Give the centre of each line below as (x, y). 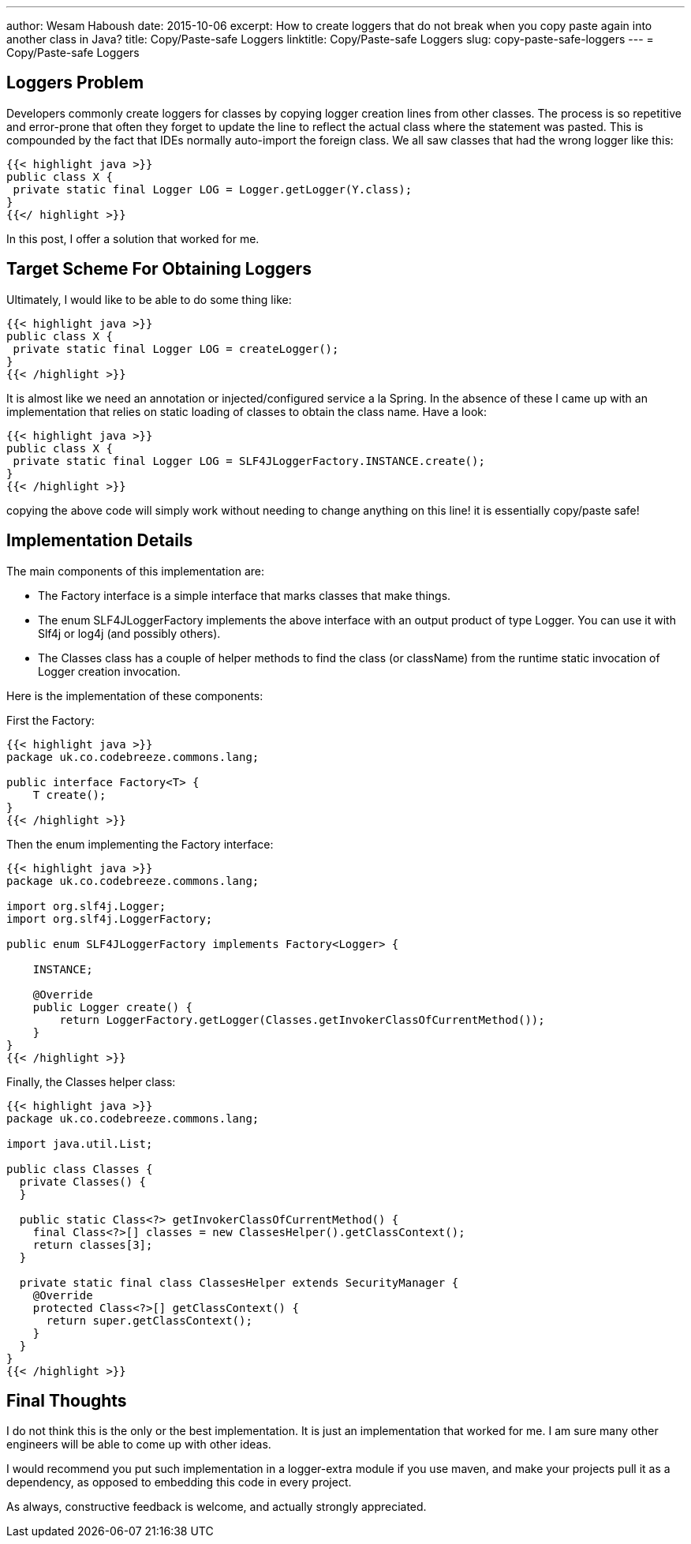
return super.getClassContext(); (149, 1320)
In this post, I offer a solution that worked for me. (133, 238)
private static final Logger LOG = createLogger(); (176, 349)
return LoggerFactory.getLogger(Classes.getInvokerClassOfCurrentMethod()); (302, 1019)
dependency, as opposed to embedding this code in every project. (179, 1482)
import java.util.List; (80, 1143)
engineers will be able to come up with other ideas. (139, 1445)
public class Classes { (80, 1169)
